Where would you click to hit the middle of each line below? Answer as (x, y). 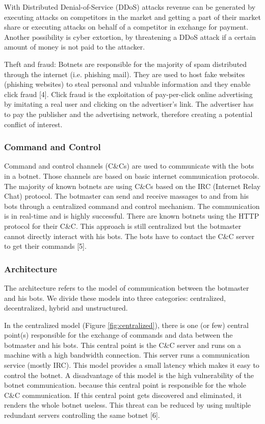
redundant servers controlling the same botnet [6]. (82, 415)
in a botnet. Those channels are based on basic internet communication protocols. (132, 175)
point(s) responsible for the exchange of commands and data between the (118, 335)
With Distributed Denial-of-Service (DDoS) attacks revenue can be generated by (130, 7)
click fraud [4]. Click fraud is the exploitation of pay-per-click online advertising (128, 94)
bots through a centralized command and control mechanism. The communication (132, 206)
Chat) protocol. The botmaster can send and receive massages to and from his (127, 196)
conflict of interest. (33, 124)
